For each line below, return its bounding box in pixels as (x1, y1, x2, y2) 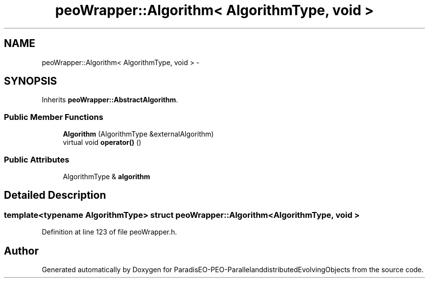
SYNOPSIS (4, 75, 57, 88)
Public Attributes (4, 154, 70, 164)
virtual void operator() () (63, 138, 142, 147)
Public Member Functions (4, 112, 103, 122)
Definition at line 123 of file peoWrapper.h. (42, 228, 177, 236)
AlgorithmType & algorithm (63, 172, 150, 181)
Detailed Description (4, 189, 106, 202)
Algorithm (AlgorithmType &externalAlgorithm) (63, 130, 214, 139)
